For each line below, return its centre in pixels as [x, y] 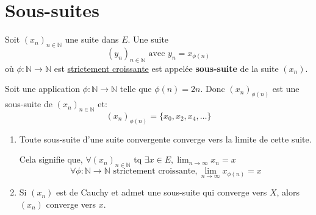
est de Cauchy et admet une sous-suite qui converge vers [161, 192]
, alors [288, 192]
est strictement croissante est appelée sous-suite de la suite [166, 68]
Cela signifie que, [51, 159]
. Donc [213, 89]
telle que [136, 89]
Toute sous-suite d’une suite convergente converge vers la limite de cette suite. [165, 139]
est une [286, 89]
